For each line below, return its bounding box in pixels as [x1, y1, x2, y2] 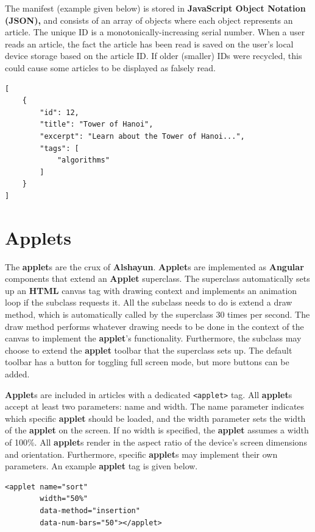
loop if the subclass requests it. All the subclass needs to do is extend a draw [5, 296, 292, 309]
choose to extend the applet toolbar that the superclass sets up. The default [5, 343, 292, 356]
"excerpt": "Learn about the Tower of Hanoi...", [40, 131, 245, 141]
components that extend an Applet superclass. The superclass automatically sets [5, 272, 310, 285]
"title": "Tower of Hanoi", [40, 120, 154, 129]
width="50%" [40, 494, 88, 503]
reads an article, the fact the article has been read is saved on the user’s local [5, 37, 294, 50]
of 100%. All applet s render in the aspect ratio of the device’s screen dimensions [5, 436, 307, 448]
